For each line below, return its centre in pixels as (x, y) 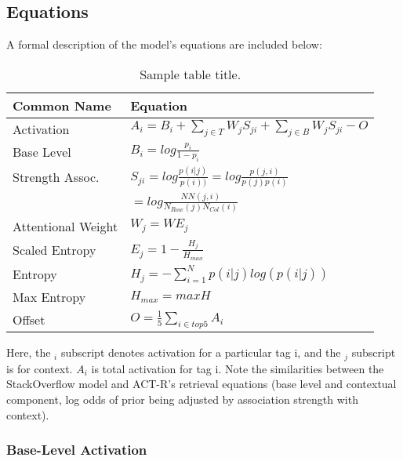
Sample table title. (191, 74)
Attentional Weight (65, 226)
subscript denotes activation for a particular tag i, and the (201, 352)
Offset (29, 320)
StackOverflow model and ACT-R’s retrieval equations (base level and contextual (201, 384)
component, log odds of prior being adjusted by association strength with (182, 399)
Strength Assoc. (56, 176)
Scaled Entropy (54, 250)
